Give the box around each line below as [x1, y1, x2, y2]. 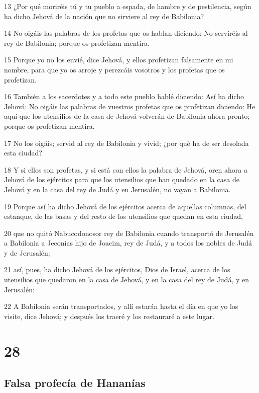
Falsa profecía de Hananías [4, 375, 146, 390]
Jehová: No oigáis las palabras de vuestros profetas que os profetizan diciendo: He [4, 101, 255, 111]
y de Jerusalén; [4, 247, 50, 258]
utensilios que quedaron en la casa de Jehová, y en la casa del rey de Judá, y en [4, 274, 249, 285]
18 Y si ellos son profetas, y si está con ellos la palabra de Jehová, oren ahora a [4, 164, 248, 175]
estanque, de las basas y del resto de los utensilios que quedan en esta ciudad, [4, 211, 243, 221]
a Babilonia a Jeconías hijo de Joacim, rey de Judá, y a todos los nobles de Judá [4, 238, 252, 248]
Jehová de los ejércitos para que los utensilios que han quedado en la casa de [4, 174, 239, 185]
